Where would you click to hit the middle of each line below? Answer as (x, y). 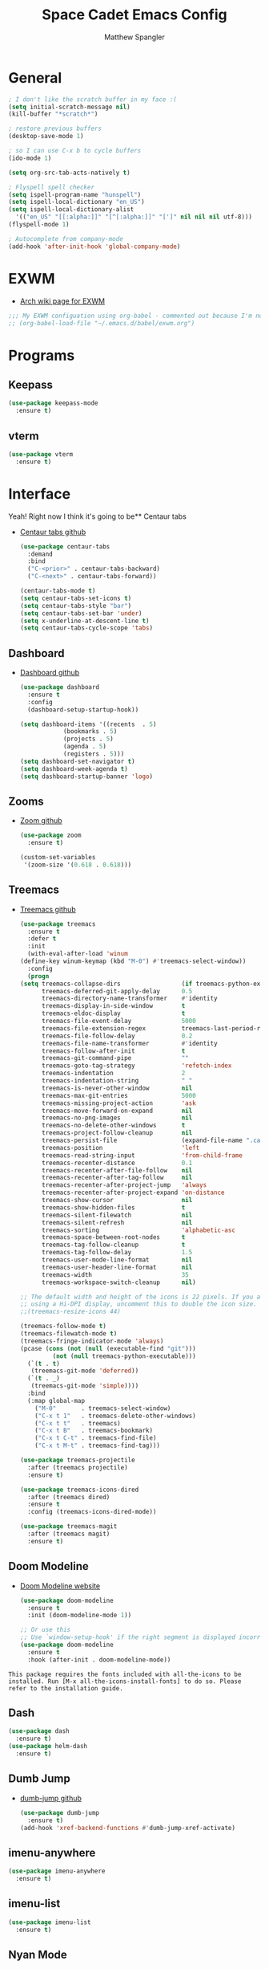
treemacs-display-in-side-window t (113, 1006)
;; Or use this (45, 1630)
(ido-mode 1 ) (30, 158)
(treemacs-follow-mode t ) (63, 1327)
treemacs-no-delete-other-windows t (113, 1126)
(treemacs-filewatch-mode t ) (68, 1334)
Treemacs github (48, 909)
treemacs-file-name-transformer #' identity (129, 1043)
